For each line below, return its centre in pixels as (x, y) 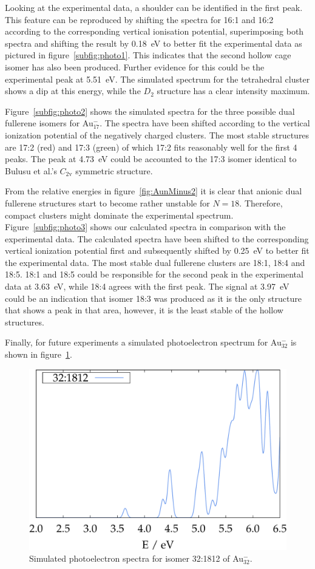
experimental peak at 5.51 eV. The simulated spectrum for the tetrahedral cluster (157, 79)
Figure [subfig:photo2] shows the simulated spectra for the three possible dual (150, 111)
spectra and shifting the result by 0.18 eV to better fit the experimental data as (154, 43)
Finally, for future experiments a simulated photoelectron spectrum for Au (143, 342)
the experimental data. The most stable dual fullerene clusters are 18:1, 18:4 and (155, 262)
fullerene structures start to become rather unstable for (107, 203)
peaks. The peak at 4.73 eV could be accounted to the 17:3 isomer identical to (151, 159)
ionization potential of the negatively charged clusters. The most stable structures (157, 135)
